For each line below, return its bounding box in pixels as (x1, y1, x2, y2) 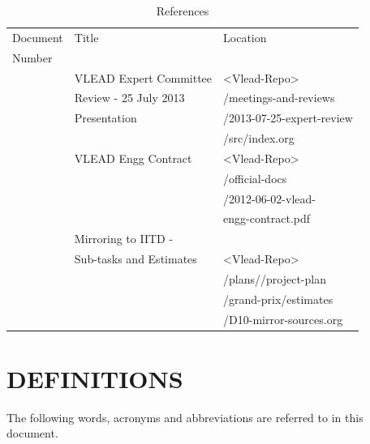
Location (223, 28, 267, 45)
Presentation (74, 109, 137, 126)
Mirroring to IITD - (74, 230, 174, 247)
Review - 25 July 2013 (74, 89, 185, 106)
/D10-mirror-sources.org (223, 310, 343, 327)
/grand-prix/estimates (223, 290, 333, 307)
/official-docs (223, 169, 287, 186)
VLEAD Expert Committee (74, 69, 213, 86)
